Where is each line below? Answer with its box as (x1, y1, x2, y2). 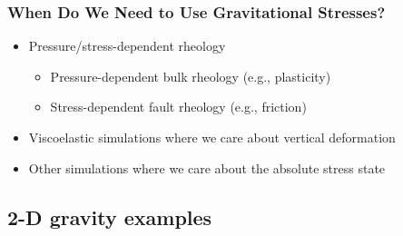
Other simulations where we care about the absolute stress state (28, 158, 386, 177)
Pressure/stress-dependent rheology (28, 36, 226, 55)
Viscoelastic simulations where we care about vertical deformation (28, 128, 396, 146)
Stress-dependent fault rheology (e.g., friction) (50, 97, 307, 116)
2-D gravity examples (7, 202, 212, 231)
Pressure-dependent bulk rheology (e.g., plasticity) (50, 66, 331, 85)
